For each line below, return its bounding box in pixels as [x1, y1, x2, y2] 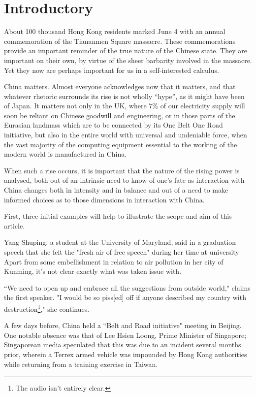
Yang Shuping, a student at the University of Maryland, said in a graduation [4, 237, 236, 247]
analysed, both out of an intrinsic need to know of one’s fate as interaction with [4, 175, 245, 185]
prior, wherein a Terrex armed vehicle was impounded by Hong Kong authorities [4, 349, 247, 359]
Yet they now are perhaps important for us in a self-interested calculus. [4, 65, 219, 75]
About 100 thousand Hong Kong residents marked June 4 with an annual [4, 26, 225, 36]
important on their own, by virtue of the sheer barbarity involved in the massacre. [4, 55, 252, 65]
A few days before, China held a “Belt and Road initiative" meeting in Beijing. [4, 320, 242, 330]
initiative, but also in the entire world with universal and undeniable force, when [4, 130, 247, 140]
